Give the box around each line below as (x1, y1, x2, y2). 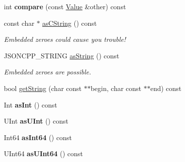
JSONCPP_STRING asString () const (4, 50, 119, 60)
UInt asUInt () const (4, 116, 68, 126)
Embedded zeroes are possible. (4, 67, 91, 77)
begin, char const (90, 83, 142, 93)
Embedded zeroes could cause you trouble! (4, 34, 126, 44)
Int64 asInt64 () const (4, 132, 72, 142)
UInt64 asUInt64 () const (4, 148, 83, 159)
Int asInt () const (4, 99, 57, 109)
